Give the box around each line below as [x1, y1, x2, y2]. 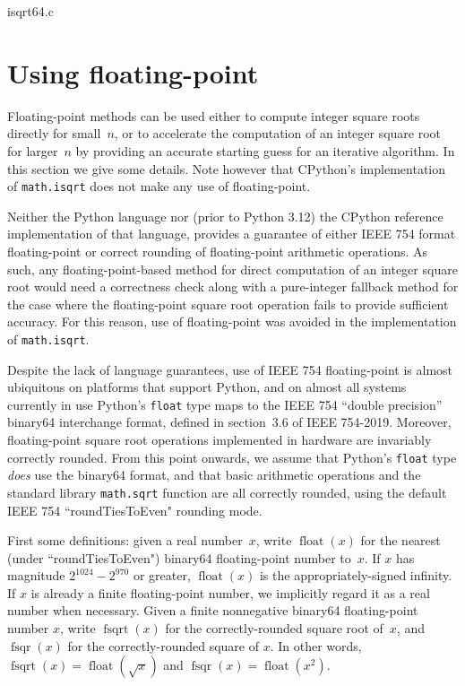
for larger [7, 141, 58, 160]
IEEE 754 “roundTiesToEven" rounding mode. [7, 500, 263, 519]
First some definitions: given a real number [7, 531, 243, 550]
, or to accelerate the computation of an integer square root [114, 124, 442, 143]
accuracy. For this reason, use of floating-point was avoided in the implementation [7, 312, 457, 331]
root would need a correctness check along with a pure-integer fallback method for [7, 277, 459, 296]
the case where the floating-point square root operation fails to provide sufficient [7, 294, 449, 313]
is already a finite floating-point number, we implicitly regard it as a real [30, 583, 430, 602]
